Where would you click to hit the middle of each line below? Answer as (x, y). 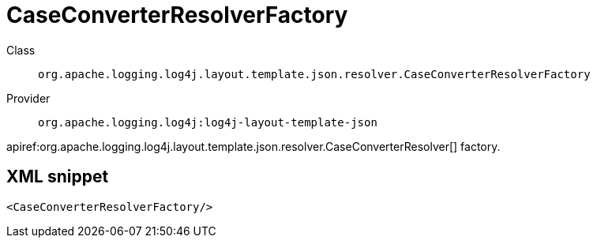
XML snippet (58, 177)
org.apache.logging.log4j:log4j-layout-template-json (208, 122)
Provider (28, 98)
